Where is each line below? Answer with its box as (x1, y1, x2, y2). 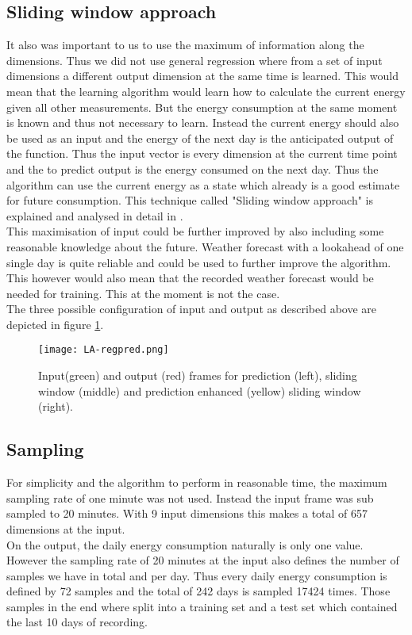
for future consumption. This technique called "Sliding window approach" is (6, 192, 373, 208)
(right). (38, 398, 74, 415)
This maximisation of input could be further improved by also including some (6, 223, 384, 239)
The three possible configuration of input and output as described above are (6, 300, 377, 317)
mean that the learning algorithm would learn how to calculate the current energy (6, 82, 406, 99)
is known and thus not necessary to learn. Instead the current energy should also (6, 114, 399, 131)
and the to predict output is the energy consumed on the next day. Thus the (6, 160, 379, 177)
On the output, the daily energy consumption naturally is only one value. (6, 536, 364, 553)
